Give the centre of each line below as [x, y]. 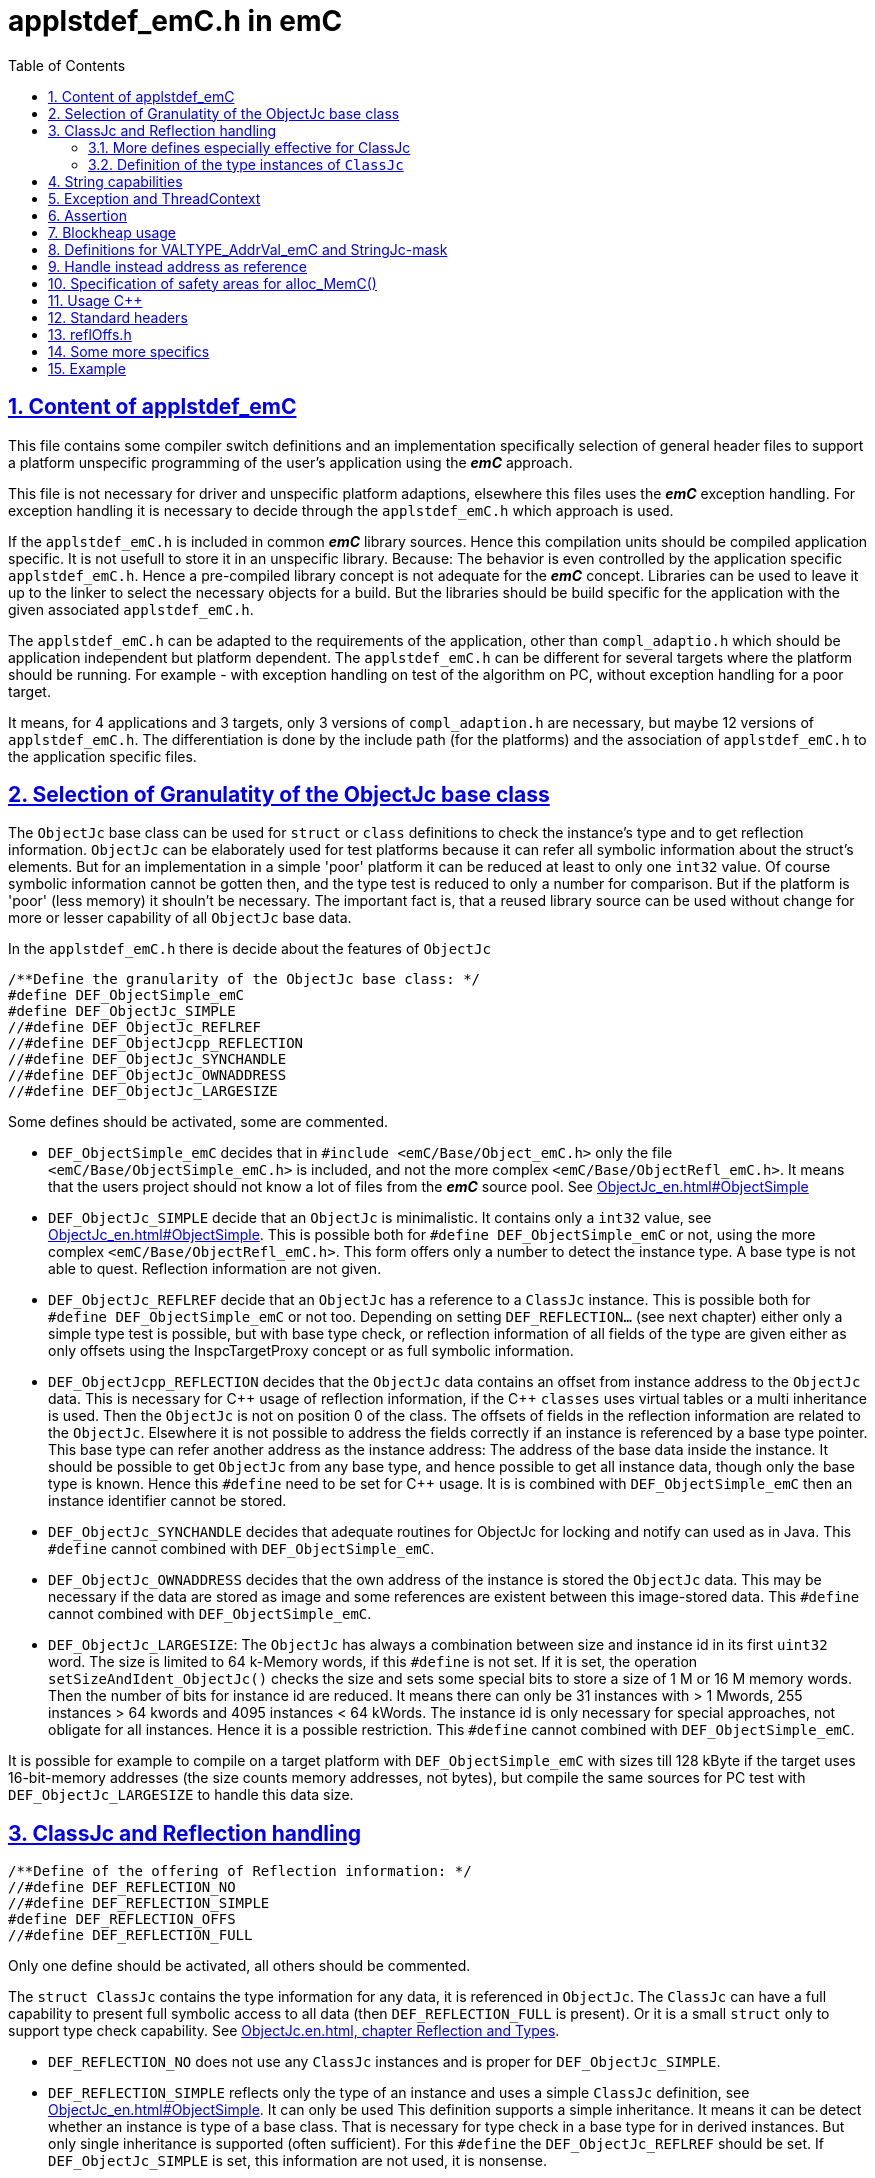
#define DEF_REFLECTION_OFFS [122, 1919]
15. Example [87, 368]
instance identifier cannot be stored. [167, 1501]
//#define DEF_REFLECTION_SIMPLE [139, 1903]
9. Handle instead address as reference [177, 266]
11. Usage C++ [95, 300]
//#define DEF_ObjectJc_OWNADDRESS [147, 1075]
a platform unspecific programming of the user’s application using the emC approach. [290, 462]
